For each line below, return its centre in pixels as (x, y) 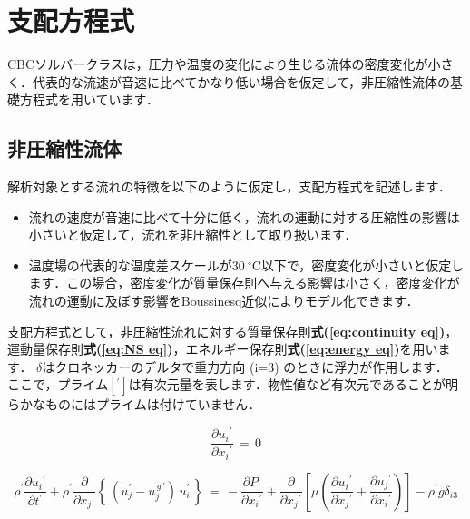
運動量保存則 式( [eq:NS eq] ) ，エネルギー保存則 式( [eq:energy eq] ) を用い (223, 349)
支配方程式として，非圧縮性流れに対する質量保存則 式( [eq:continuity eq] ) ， (233, 331)
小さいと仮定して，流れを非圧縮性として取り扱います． (193, 235)
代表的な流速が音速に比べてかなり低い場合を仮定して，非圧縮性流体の (241, 81)
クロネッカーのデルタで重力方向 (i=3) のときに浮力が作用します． (251, 366)
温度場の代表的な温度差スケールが (130, 264)
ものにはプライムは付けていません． (153, 404)
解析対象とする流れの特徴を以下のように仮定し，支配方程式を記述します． (230, 186)
